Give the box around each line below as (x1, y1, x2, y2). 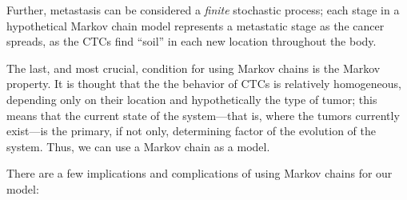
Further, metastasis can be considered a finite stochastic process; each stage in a (6, 2, 400, 18)
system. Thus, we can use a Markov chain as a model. (6, 138, 270, 154)
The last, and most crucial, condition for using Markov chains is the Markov (6, 59, 381, 76)
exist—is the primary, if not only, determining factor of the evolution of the (6, 122, 376, 139)
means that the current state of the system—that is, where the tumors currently (6, 106, 400, 123)
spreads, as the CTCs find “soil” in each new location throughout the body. (6, 33, 377, 50)
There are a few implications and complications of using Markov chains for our (6, 165, 393, 182)
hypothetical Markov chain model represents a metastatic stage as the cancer (6, 17, 385, 34)
